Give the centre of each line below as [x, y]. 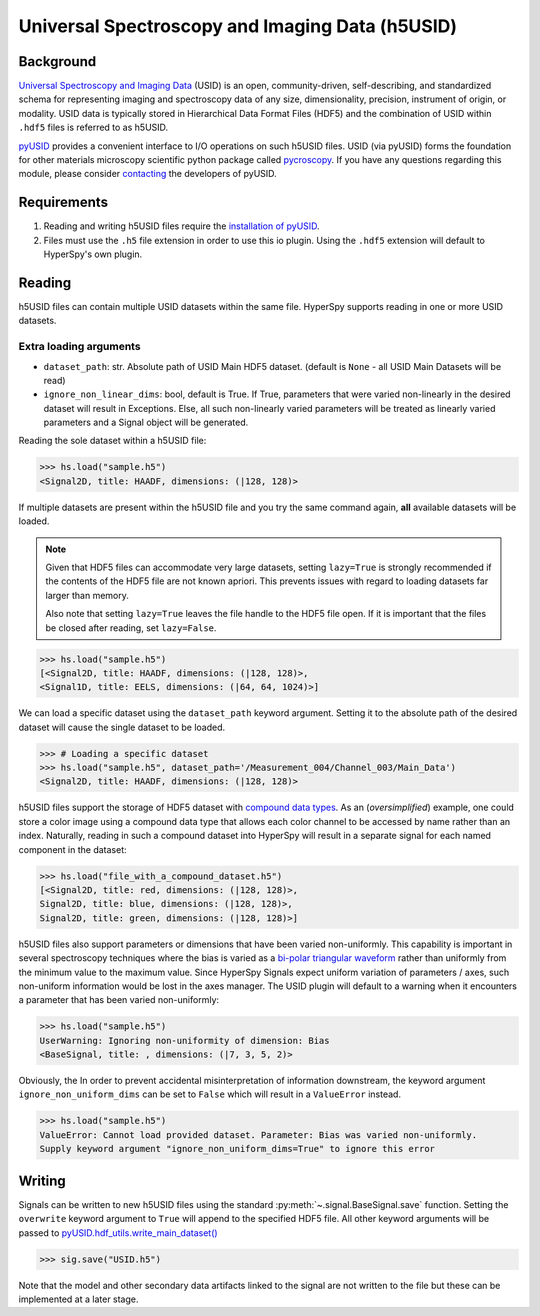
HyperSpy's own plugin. [93, 254]
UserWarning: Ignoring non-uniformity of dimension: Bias [184, 1040]
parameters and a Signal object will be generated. [146, 422]
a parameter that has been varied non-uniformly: [119, 1000]
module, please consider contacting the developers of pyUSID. [147, 174]
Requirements [63, 202]
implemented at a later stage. [78, 1299]
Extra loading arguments [79, 347]
